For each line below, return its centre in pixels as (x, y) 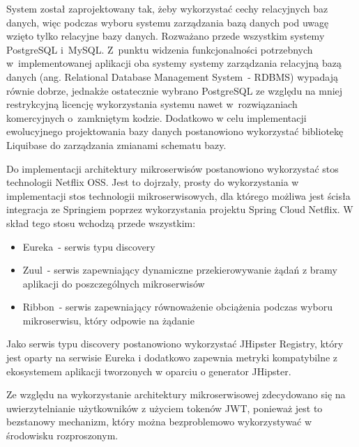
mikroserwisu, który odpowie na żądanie (108, 320)
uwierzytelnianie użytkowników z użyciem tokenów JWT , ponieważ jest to (165, 408)
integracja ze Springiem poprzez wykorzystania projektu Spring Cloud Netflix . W (180, 209)
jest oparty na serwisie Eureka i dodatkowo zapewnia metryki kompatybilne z (172, 358)
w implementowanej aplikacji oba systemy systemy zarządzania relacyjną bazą (174, 63)
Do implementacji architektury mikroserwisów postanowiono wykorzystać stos (173, 168)
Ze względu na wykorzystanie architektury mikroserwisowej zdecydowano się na (176, 394)
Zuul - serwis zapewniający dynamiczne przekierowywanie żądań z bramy (180, 270)
